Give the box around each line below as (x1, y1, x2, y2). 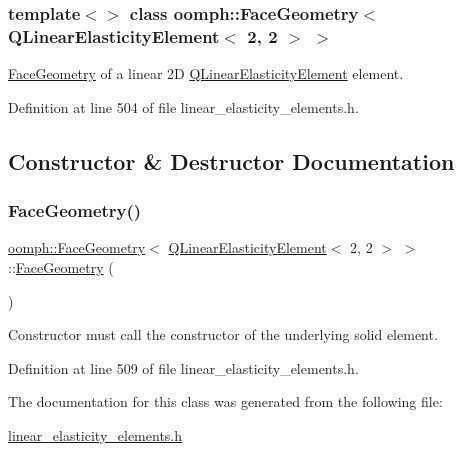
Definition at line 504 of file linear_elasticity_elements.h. (8, 96, 359, 117)
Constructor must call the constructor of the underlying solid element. (8, 324, 438, 345)
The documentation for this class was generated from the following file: (8, 391, 443, 412)
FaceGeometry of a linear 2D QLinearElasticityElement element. (8, 63, 404, 84)
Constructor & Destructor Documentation (8, 145, 455, 176)
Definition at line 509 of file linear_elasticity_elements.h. (8, 357, 359, 378)
